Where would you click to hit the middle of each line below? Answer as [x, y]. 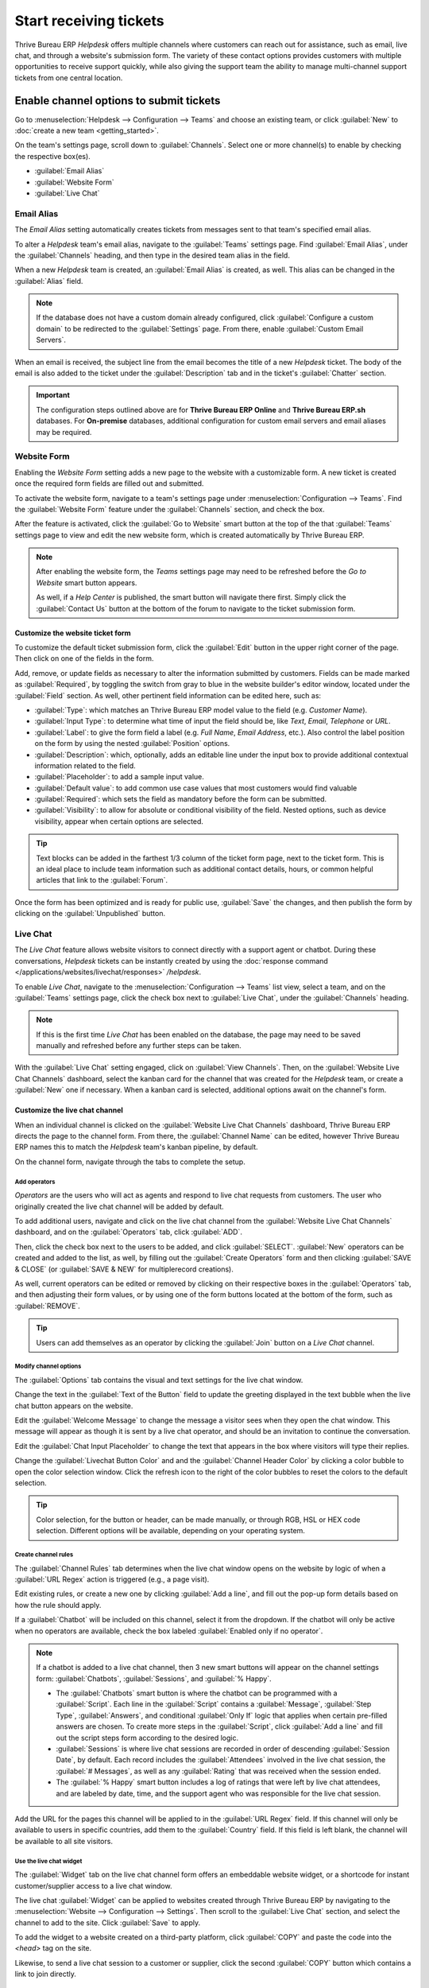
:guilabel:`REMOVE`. [48, 1306]
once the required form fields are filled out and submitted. [109, 483]
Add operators [35, 1182]
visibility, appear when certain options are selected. [119, 821]
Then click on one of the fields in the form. [84, 658]
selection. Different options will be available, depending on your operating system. [171, 1531]
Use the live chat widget [48, 1861]
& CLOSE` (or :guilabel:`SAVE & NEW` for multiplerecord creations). [124, 1269]
